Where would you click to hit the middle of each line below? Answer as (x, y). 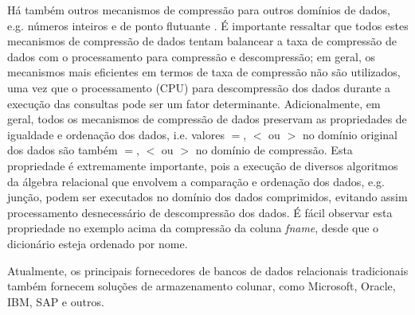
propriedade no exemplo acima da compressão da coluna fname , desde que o (193, 228)
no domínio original (350, 134)
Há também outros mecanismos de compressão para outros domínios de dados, (199, 10)
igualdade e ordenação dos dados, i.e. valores (116, 134)
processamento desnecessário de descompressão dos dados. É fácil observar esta (200, 212)
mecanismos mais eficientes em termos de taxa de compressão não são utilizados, (204, 72)
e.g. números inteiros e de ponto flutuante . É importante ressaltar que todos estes (208, 25)
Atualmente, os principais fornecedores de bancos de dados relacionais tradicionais (208, 270)
